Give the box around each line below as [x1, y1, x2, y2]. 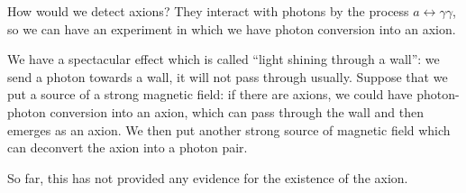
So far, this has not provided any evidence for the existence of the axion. [7, 168, 408, 187]
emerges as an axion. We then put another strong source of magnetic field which [7, 120, 451, 139]
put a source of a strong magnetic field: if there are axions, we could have [7, 85, 413, 104]
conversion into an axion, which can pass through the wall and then [50, 102, 424, 121]
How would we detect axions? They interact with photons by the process [7, 2, 409, 20]
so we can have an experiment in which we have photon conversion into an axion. [7, 19, 456, 38]
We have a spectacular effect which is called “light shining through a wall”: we [7, 50, 440, 69]
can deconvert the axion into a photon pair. [7, 138, 248, 157]
